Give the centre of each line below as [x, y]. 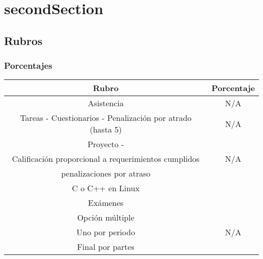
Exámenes [106, 203]
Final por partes [106, 247]
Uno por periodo [106, 232]
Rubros [23, 40]
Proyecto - [106, 144]
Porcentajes [28, 66]
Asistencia [106, 103]
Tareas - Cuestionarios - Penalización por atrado [106, 118]
